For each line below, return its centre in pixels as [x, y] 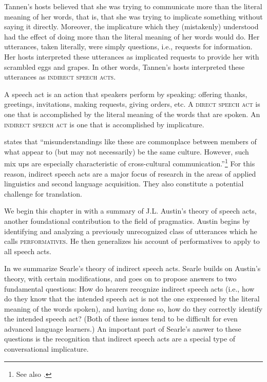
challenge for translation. [43, 193]
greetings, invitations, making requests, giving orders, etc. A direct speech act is [132, 104]
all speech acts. [28, 251]
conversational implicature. [46, 349]
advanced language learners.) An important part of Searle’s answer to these [123, 328]
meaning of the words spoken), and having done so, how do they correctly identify [133, 308]
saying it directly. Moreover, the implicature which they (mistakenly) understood [131, 26]
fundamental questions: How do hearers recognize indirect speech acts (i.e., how [129, 288]
